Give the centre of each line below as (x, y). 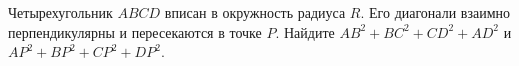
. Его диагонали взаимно (435, 12)
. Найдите (305, 31)
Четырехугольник (60, 12)
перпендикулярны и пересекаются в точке (135, 31)
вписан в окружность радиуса (255, 12)
